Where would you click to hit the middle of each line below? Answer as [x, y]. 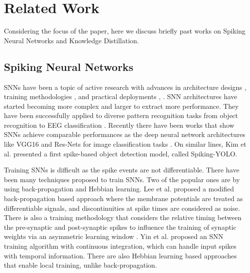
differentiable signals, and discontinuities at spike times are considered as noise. [122, 208]
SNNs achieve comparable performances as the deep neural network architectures [125, 134]
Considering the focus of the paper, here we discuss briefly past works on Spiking [125, 31]
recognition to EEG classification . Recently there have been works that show [119, 125]
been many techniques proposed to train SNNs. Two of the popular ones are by [122, 179]
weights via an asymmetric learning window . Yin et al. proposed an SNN [114, 236]
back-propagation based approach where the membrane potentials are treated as [124, 198]
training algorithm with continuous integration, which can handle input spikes [120, 246]
